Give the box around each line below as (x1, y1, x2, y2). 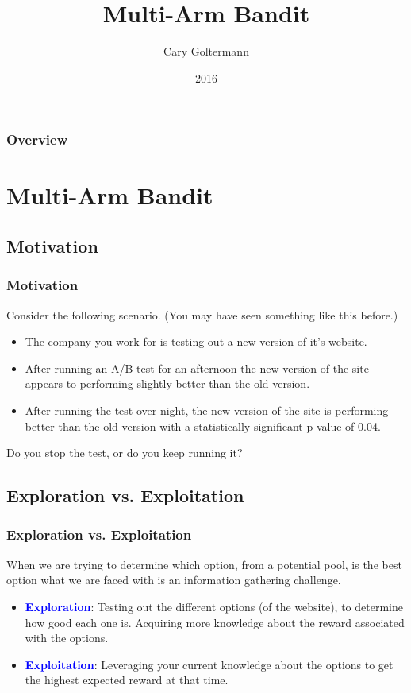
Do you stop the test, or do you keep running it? (6, 444, 243, 461)
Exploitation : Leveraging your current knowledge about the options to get (25, 656, 394, 672)
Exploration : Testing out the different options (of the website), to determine (25, 598, 403, 614)
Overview (6, 130, 68, 149)
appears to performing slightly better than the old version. (25, 375, 310, 392)
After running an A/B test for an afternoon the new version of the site (25, 359, 369, 376)
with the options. (25, 629, 109, 646)
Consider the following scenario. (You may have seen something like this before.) (6, 306, 398, 323)
